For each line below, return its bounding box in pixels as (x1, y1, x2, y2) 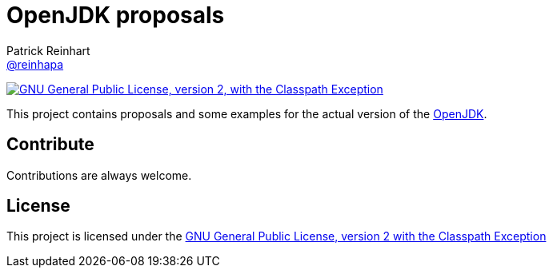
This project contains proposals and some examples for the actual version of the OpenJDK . (6, 106, 487, 121)
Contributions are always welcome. (6, 168, 192, 182)
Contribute (6, 134, 94, 155)
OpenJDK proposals (6, 2, 225, 29)
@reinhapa (6, 57, 64, 71)
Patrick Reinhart (6, 43, 90, 58)
